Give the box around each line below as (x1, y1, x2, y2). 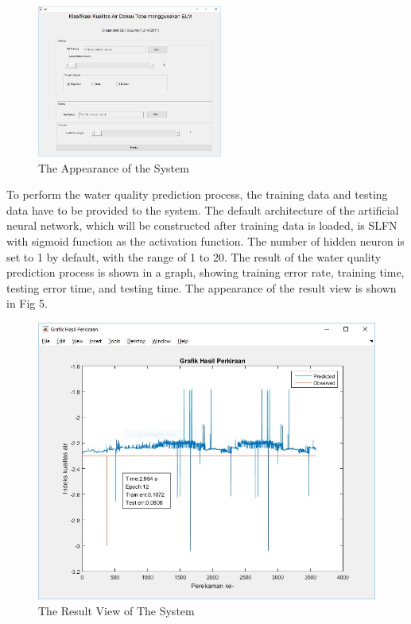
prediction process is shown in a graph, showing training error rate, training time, (6, 264, 405, 281)
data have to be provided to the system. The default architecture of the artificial (6, 201, 399, 218)
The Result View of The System (38, 602, 195, 618)
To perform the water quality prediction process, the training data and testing (6, 186, 388, 203)
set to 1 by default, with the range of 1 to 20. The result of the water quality (6, 248, 382, 265)
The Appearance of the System (38, 159, 189, 176)
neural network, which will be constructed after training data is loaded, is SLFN (6, 217, 397, 234)
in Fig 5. (6, 295, 48, 312)
